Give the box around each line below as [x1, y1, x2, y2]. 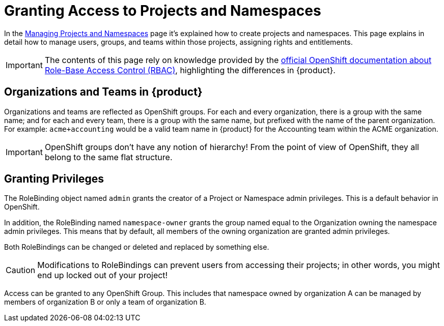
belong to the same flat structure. [44, 152, 173, 162]
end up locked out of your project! [37, 270, 168, 281]
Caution [6, 265, 36, 276]
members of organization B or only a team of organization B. [4, 298, 206, 307]
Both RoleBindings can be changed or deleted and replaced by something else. [4, 243, 269, 252]
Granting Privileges [4, 172, 104, 186]
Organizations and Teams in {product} [4, 85, 203, 99]
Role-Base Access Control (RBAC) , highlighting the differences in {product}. [44, 65, 336, 75]
